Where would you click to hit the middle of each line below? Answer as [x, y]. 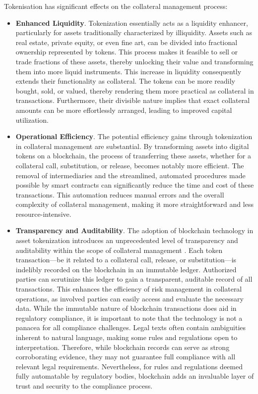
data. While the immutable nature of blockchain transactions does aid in [126, 308]
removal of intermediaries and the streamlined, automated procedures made [130, 175]
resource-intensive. [43, 214]
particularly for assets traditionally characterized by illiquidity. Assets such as [134, 32]
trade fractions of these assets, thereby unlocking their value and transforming [134, 61]
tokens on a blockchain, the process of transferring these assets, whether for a [133, 156]
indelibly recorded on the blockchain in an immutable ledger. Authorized [126, 269]
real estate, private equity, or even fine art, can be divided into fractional [127, 42]
